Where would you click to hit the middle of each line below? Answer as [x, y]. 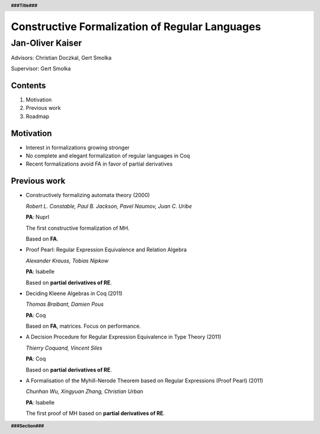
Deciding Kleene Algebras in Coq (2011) [74, 293]
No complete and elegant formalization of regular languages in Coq [108, 156]
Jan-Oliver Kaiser [47, 43]
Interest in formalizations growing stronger [78, 147]
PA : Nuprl [38, 217]
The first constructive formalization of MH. [78, 228]
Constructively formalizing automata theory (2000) [88, 195]
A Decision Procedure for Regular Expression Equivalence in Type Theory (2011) [124, 337]
